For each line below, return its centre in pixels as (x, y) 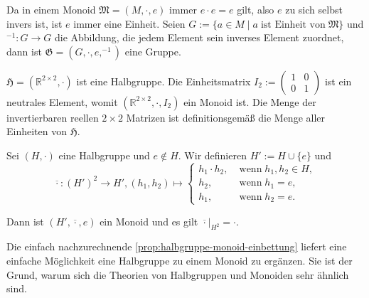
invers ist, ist (34, 23)
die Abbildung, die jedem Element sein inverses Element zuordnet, (199, 37)
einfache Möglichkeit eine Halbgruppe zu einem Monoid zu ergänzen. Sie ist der (180, 260)
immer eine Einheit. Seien (129, 23)
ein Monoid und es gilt (149, 221)
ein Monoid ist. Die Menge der (250, 101)
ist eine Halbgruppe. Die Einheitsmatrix (164, 81)
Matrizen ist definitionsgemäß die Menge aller (226, 117)
